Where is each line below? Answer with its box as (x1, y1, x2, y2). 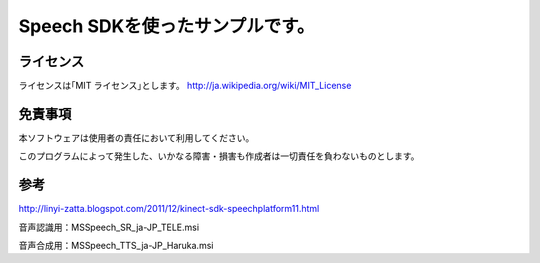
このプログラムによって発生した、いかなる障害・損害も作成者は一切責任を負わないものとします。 (18, 150, 420, 162)
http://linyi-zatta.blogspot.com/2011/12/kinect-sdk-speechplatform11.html (18, 203, 320, 215)
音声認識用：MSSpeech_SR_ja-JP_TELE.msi (18, 221, 200, 233)
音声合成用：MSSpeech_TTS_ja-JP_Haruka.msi (18, 240, 214, 252)
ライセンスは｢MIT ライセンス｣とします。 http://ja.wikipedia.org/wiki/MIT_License (18, 80, 352, 92)
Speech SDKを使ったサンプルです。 (18, 15, 315, 37)
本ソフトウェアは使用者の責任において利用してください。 (18, 131, 255, 144)
